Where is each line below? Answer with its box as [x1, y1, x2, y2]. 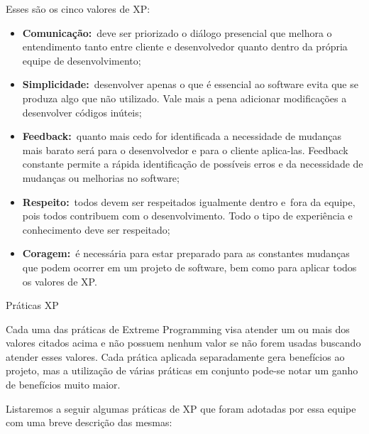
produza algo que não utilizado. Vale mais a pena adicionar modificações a [22, 90, 347, 105]
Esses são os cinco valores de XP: [6, 1, 150, 16]
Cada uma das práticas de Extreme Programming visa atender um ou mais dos [6, 321, 350, 336]
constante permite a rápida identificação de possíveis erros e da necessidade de [22, 156, 363, 171]
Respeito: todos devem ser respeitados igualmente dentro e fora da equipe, [22, 194, 356, 209]
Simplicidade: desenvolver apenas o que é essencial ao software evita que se [22, 77, 358, 92]
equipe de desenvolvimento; [22, 53, 141, 67]
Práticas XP [6, 298, 59, 313]
